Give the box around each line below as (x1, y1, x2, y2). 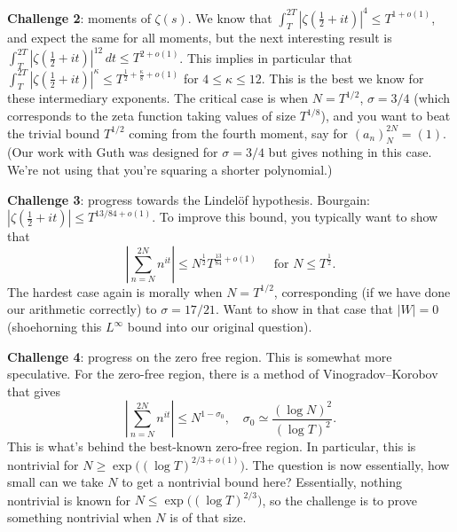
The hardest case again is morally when (7, 282, 223, 301)
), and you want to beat (320, 106, 451, 125)
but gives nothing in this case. (268, 143, 432, 161)
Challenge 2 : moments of (7, 8, 151, 27)
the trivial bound (7, 123, 100, 142)
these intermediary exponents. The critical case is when (7, 89, 309, 107)
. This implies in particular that (179, 48, 353, 66)
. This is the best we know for (261, 68, 424, 87)
